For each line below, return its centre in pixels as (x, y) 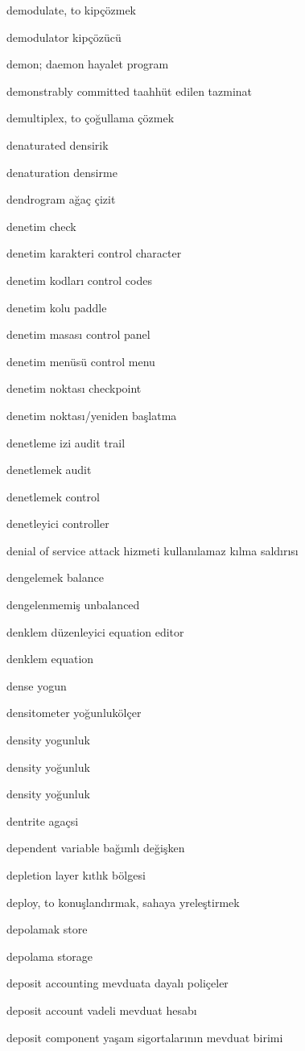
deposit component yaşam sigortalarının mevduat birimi (145, 1037)
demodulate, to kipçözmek (71, 10)
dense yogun (37, 685)
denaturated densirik (58, 144)
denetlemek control (53, 496)
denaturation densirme (62, 172)
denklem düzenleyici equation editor (95, 631)
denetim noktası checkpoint (74, 388)
